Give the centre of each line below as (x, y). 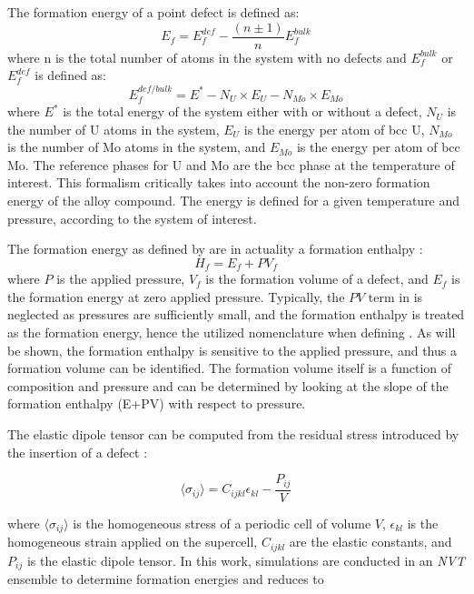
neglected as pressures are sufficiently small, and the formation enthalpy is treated (236, 314)
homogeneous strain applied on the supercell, (133, 542)
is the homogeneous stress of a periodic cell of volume (222, 523)
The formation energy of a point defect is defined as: (153, 12)
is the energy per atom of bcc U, (334, 129)
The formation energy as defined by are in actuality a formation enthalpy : (215, 249)
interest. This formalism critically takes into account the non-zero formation (219, 182)
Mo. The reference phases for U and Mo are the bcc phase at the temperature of (231, 164)
